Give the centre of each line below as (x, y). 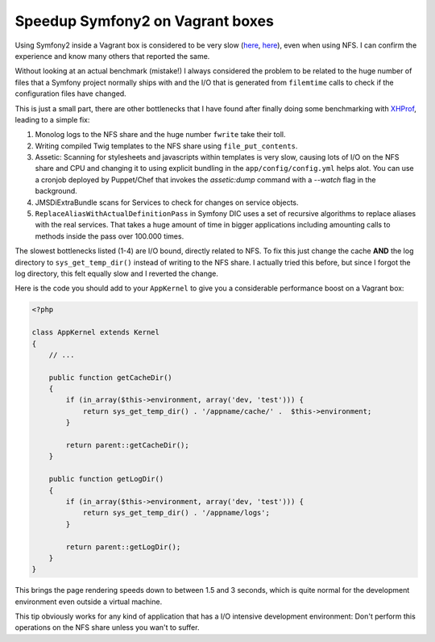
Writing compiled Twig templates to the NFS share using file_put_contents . (166, 146)
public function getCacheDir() (110, 377)
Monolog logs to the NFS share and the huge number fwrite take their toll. (160, 135)
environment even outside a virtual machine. (89, 602)
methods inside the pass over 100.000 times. (110, 236)
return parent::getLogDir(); (123, 547)
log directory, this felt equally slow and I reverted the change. (117, 273)
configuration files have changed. (70, 94)
